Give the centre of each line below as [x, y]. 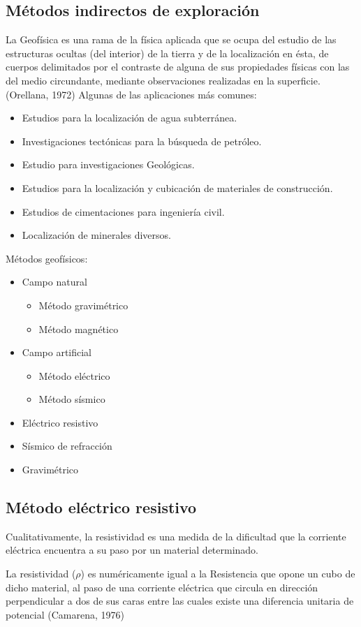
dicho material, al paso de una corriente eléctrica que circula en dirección [162, 587]
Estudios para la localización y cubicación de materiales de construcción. [177, 187]
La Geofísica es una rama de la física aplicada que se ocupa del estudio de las [171, 39]
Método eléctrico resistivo [101, 507]
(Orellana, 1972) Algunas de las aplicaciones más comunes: [131, 94]
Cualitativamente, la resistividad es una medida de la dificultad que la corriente [176, 536]
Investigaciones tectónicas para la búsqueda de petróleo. [142, 141]
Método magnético [79, 329]
